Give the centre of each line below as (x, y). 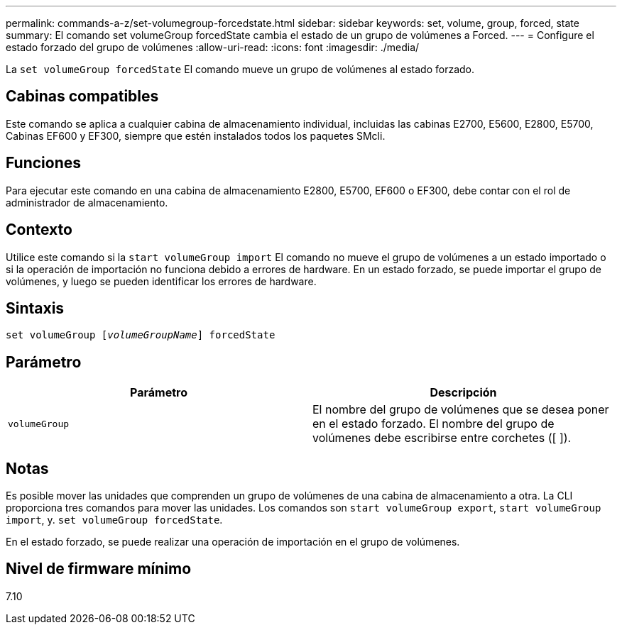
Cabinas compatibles (82, 96)
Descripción (463, 393)
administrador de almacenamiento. (87, 202)
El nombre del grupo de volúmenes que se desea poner (461, 410)
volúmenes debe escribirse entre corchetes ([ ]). (442, 438)
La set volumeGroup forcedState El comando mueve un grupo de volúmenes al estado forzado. (240, 69)
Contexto (39, 230)
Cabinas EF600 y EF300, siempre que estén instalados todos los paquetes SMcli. (196, 136)
